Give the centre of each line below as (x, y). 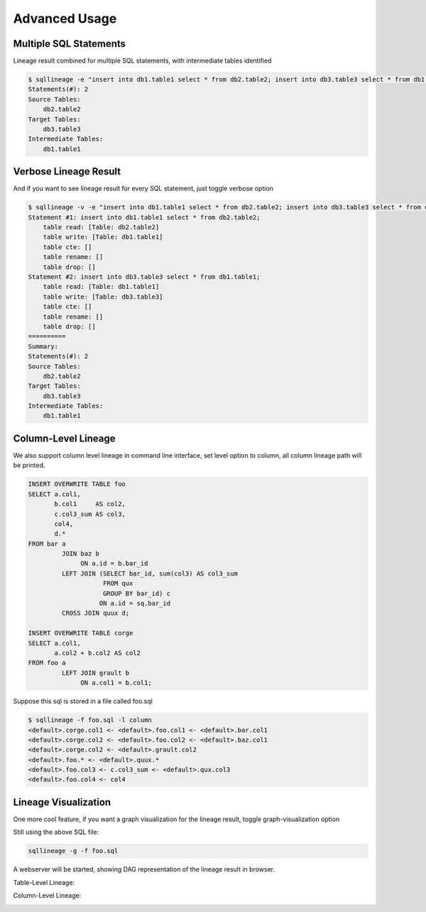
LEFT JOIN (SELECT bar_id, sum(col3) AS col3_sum (149, 573)
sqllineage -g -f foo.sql (73, 851)
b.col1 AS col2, (90, 504)
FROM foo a (47, 663)
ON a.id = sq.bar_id (135, 604)
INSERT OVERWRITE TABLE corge (81, 633)
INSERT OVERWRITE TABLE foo (77, 484)
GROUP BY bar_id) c (137, 593)
